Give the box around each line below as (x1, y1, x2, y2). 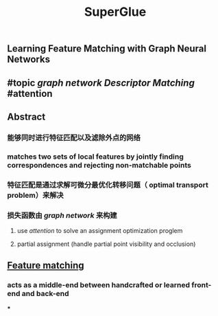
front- (191, 280, 212, 290)
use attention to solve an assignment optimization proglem (16, 227, 183, 235)
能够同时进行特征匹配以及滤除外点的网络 (7, 133, 141, 142)
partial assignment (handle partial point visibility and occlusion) (16, 240, 196, 248)
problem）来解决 (7, 190, 64, 200)
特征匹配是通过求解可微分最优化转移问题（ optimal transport (7, 180, 209, 190)
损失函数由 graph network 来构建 (7, 210, 118, 220)
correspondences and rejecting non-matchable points (7, 160, 192, 170)
